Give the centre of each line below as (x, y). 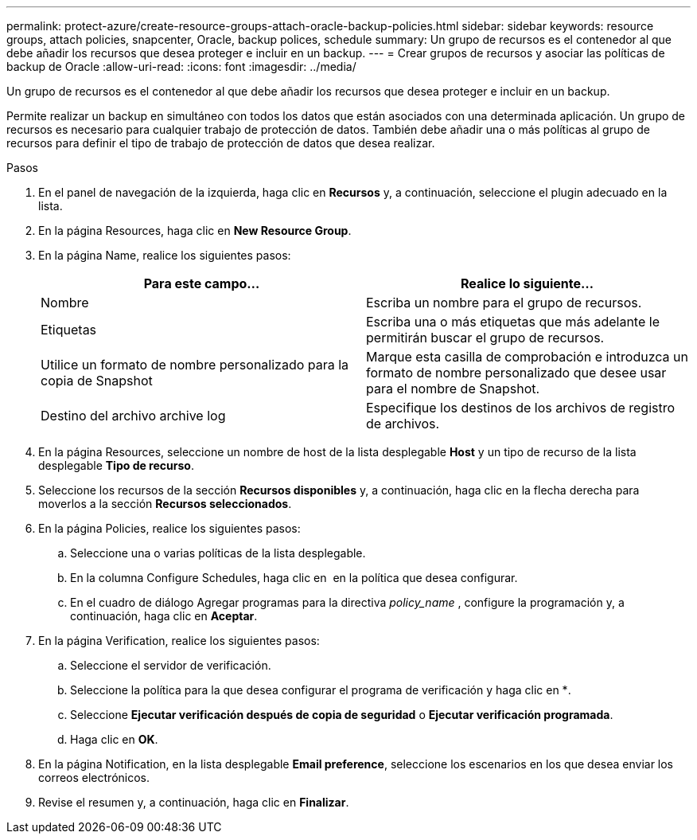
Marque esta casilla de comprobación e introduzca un (528, 357)
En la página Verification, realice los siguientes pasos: (179, 641)
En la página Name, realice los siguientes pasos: (165, 255)
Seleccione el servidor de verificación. (171, 665)
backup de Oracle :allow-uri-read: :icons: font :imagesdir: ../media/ (181, 66)
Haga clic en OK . (114, 739)
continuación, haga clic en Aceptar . (164, 616)
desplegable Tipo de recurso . (116, 465)
